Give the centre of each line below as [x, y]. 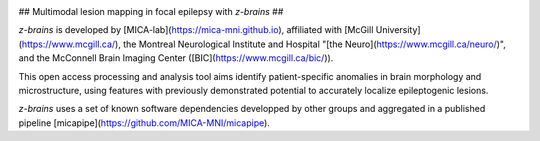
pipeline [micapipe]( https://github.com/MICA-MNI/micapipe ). [144, 122]
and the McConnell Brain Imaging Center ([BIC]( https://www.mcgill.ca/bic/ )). [176, 58]
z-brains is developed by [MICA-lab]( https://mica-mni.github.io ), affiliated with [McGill [196, 30]
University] [398, 30]
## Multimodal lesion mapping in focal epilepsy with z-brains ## [151, 11]
